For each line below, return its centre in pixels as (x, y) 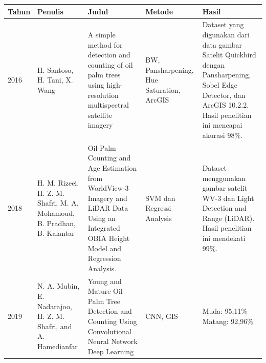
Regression (104, 258)
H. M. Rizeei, (58, 183)
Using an (102, 218)
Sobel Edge (220, 84)
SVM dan (160, 198)
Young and (105, 281)
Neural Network (113, 341)
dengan (214, 64)
